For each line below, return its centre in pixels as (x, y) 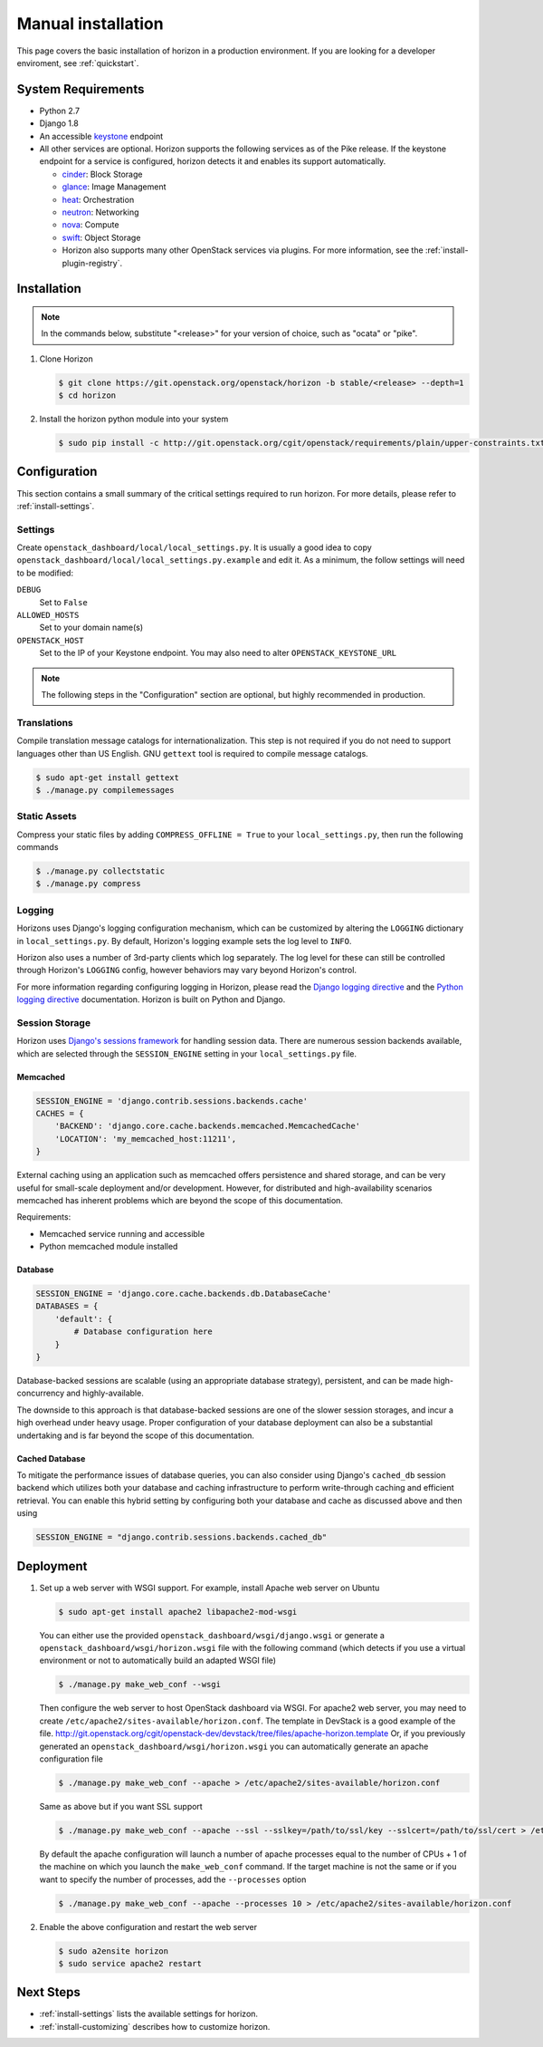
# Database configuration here (143, 1332)
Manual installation (90, 24)
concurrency (41, 1393)
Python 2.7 (60, 111)
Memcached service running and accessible (122, 1233)
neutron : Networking (100, 212)
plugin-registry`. (92, 263)
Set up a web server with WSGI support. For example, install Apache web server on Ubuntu (210, 1588)
